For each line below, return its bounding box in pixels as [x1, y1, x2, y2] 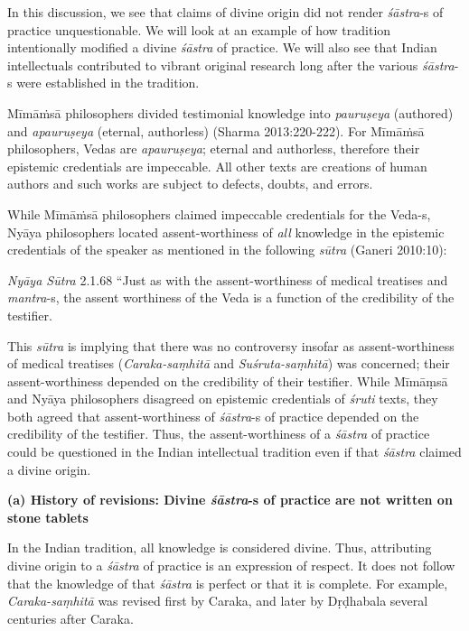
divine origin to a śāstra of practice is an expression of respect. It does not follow [7, 556, 455, 575]
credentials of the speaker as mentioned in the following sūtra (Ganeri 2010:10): [7, 240, 447, 259]
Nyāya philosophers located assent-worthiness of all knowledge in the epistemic [7, 222, 445, 241]
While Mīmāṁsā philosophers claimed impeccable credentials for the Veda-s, [7, 204, 431, 223]
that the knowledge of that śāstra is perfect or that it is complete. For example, [7, 573, 448, 592]
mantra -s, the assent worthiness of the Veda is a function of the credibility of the [7, 288, 455, 307]
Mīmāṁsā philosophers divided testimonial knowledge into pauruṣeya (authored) [7, 103, 454, 122]
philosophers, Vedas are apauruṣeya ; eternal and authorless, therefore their [7, 139, 420, 158]
